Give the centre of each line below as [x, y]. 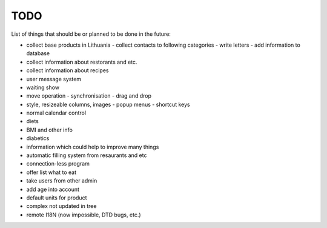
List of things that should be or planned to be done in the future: [91, 34]
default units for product [57, 198]
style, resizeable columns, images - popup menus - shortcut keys [108, 104]
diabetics [38, 138]
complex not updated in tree [61, 206]
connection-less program [58, 164]
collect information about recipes [68, 70]
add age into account [53, 189]
